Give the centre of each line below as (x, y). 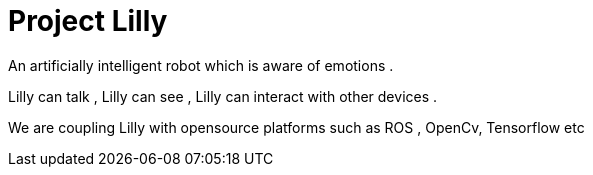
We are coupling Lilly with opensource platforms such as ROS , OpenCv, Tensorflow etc (296, 127)
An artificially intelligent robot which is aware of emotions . (201, 65)
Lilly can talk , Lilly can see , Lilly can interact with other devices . (223, 96)
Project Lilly (88, 21)
